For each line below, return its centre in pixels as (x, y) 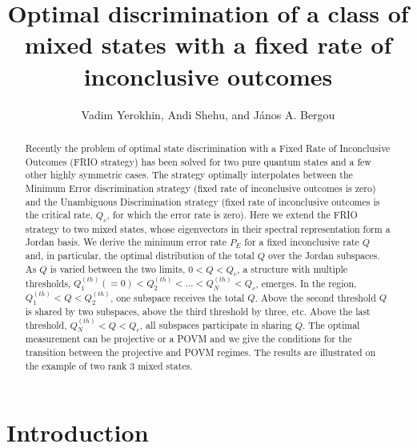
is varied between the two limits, (118, 268)
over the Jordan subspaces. (324, 255)
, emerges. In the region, (306, 283)
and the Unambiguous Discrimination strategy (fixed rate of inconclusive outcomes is (202, 201)
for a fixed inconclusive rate (302, 242)
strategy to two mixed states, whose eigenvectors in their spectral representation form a (208, 228)
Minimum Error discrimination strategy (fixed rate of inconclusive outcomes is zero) (200, 188)
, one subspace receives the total (177, 297)
